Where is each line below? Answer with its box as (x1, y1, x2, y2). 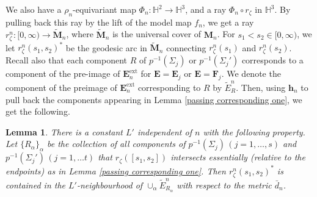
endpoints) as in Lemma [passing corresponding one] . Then (5, 164, 226, 177)
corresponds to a (241, 54, 304, 66)
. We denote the (221, 67, 281, 80)
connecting (166, 41, 206, 54)
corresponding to (137, 81, 201, 93)
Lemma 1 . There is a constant (5, 125, 123, 138)
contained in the (5, 178, 66, 191)
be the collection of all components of (46, 137, 186, 150)
